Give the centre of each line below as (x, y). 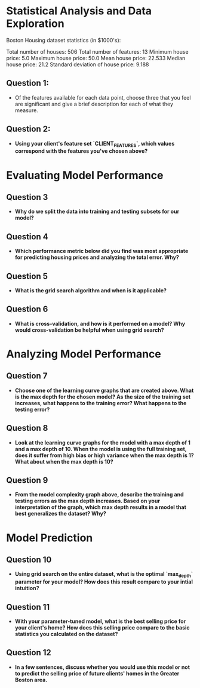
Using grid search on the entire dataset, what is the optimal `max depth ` (104, 575)
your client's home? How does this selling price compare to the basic (102, 628)
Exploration (35, 24)
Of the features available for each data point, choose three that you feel (103, 97)
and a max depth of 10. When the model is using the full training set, (101, 449)
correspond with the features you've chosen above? (81, 151)
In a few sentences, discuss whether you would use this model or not (102, 667)
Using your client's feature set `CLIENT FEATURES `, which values (95, 144)
